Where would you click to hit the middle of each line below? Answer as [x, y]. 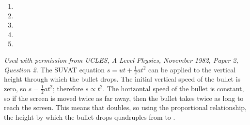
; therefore [68, 88]
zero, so [15, 88]
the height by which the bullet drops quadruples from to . [90, 117]
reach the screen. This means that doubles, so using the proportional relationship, [125, 107]
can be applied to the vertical [192, 69]
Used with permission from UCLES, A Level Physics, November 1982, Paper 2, [121, 60]
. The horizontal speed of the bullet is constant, [173, 88]
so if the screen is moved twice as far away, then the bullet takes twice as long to [124, 98]
